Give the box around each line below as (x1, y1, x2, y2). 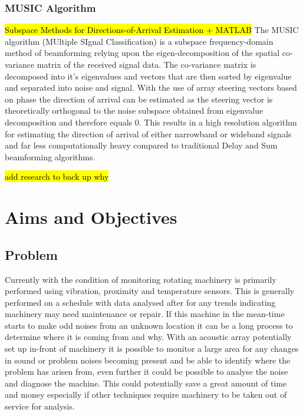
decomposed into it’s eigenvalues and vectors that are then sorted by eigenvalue (5, 70, 292, 82)
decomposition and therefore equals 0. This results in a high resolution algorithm (5, 115, 297, 128)
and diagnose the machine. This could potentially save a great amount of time (5, 377, 287, 389)
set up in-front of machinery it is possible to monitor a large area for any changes (5, 342, 299, 355)
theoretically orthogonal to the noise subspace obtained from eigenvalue (5, 104, 264, 117)
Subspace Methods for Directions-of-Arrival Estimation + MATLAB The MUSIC (5, 24, 299, 36)
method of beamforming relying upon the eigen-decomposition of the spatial (5, 47, 280, 59)
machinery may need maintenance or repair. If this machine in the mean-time (5, 308, 285, 320)
